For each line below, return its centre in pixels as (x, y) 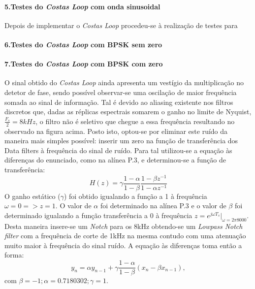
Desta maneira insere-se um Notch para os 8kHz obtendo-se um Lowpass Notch (124, 226)
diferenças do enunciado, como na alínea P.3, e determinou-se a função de (115, 160)
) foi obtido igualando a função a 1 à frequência (135, 196)
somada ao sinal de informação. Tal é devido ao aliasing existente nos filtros (119, 102)
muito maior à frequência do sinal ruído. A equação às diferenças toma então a (123, 245)
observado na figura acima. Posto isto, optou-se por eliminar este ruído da (116, 131)
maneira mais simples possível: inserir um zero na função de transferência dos (121, 141)
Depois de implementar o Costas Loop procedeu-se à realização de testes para (121, 25)
